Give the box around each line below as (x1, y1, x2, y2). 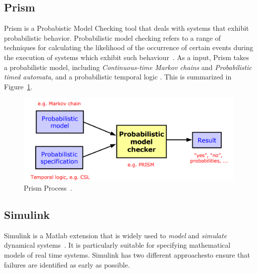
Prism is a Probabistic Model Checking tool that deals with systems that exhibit (4, 23, 249, 33)
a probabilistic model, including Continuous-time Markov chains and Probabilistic (4, 62, 252, 72)
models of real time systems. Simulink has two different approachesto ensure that (4, 249, 250, 260)
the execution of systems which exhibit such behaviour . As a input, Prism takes (4, 52, 249, 62)
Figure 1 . (4, 81, 33, 91)
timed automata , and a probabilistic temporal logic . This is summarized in (4, 71, 232, 82)
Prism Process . (24, 182, 72, 193)
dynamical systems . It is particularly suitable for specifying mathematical (4, 240, 231, 250)
